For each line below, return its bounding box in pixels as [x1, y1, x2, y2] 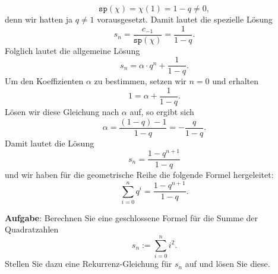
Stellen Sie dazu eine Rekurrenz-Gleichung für [5, 257, 172, 270]
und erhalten [212, 75, 259, 87]
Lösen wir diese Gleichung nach [5, 105, 119, 117]
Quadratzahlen [5, 223, 59, 235]
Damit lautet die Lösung [5, 136, 94, 149]
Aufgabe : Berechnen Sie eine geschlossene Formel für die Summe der [5, 211, 258, 224]
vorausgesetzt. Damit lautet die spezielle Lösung [97, 13, 273, 25]
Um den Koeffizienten [5, 75, 84, 87]
